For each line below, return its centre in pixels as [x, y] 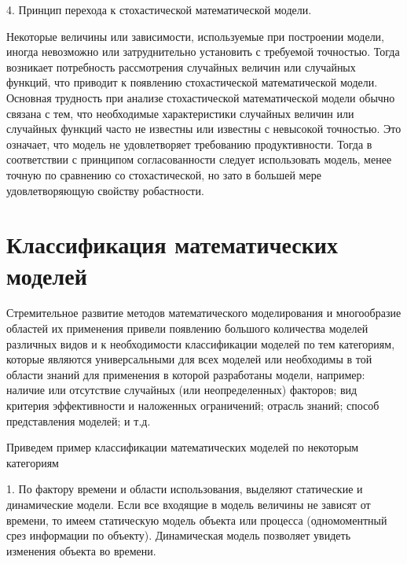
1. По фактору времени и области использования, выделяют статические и [185, 489]
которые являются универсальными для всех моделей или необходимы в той [189, 359]
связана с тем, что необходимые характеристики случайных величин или [180, 113]
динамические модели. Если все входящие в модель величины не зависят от [189, 504]
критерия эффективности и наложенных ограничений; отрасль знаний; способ [193, 405]
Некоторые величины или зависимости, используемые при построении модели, [196, 36]
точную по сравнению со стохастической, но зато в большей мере [164, 174]
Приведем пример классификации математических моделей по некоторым [183, 447]
